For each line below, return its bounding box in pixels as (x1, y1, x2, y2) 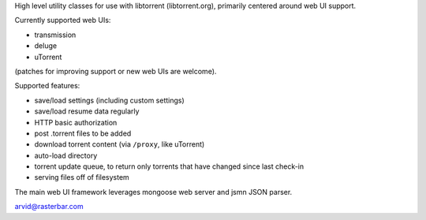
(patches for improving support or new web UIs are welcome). (14, 66, 217, 76)
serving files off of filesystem (34, 173, 129, 182)
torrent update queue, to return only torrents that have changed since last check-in (34, 162, 305, 171)
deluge (34, 41, 58, 50)
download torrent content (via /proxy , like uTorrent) (34, 140, 205, 149)
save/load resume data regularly (34, 106, 140, 116)
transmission (34, 30, 77, 39)
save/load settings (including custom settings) (34, 95, 185, 105)
